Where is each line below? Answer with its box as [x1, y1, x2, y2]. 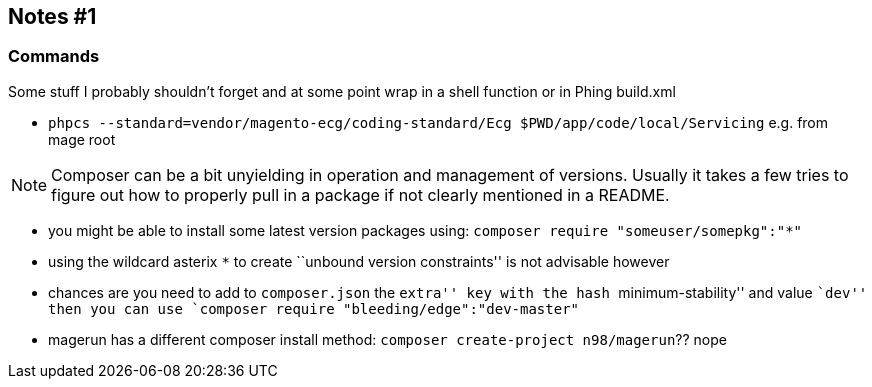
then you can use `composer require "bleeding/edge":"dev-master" [48, 300, 580, 317]
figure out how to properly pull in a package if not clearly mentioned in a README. [51, 184, 670, 205]
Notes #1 [8, 4, 97, 29]
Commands [8, 46, 100, 67]
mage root [48, 130, 116, 148]
